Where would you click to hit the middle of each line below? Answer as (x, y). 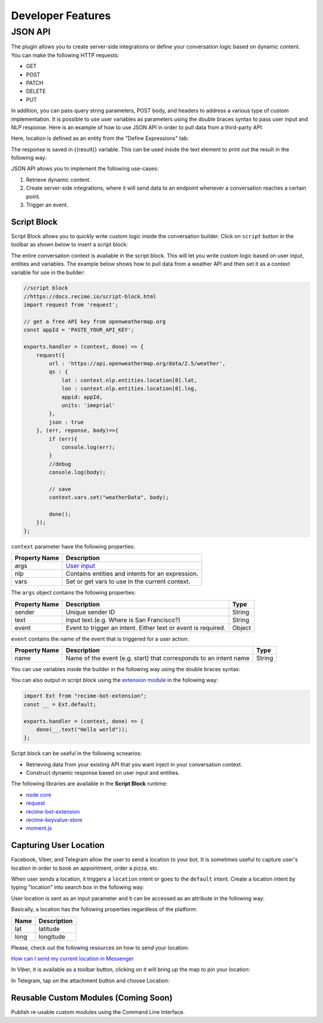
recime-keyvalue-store (54, 820)
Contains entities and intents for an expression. (132, 574)
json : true (66, 422)
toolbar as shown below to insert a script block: (69, 245)
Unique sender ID (91, 612)
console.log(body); (77, 472)
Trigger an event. (47, 205)
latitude (49, 928)
